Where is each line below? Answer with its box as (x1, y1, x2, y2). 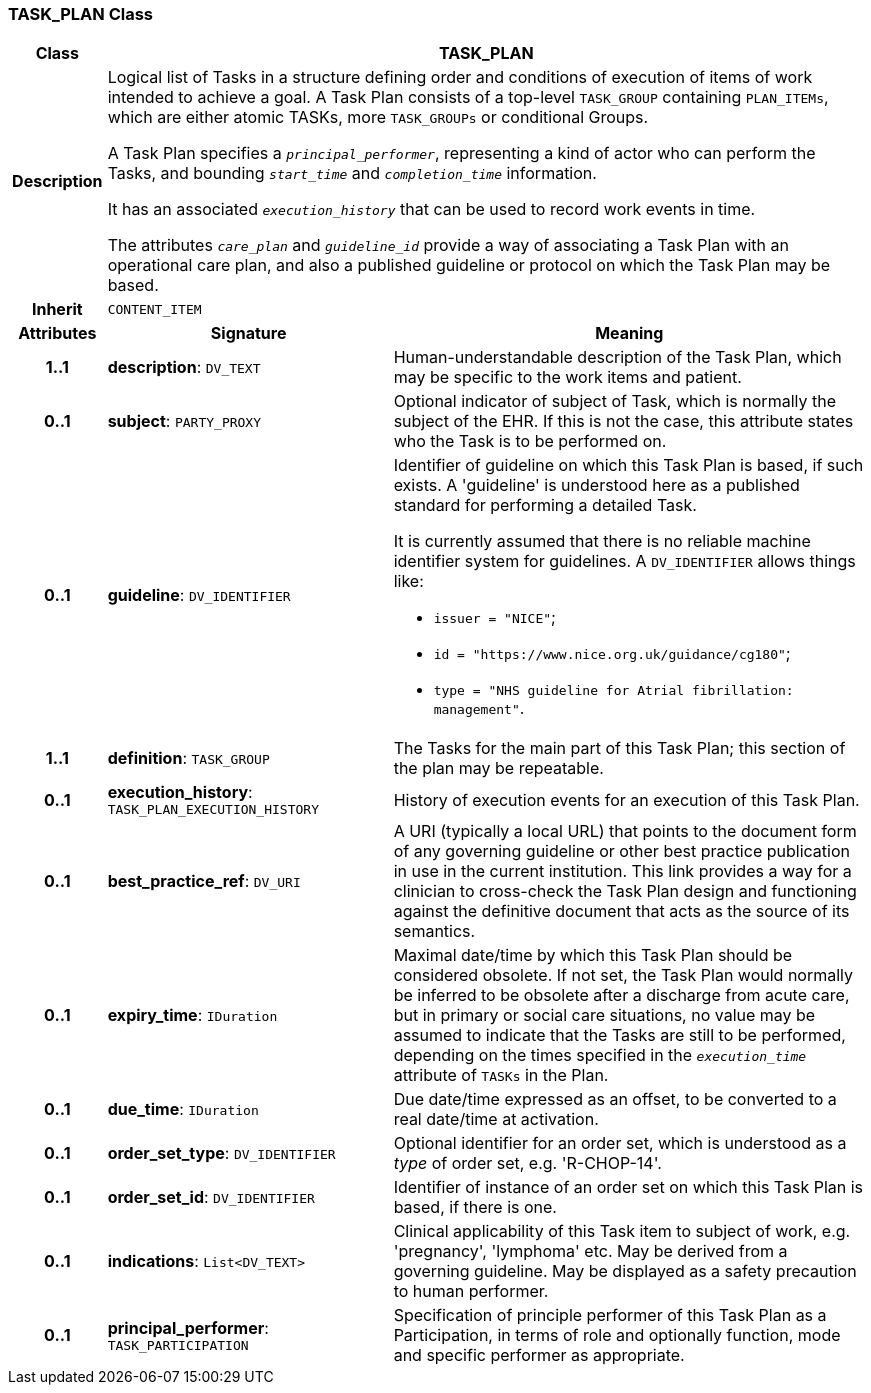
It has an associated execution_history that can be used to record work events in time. (107, 199, 756, 220)
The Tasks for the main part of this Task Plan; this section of (393, 738, 846, 759)
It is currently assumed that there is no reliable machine (393, 531, 811, 552)
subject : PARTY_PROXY (107, 411, 262, 432)
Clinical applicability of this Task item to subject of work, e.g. (393, 1221, 851, 1242)
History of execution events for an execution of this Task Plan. (393, 789, 860, 810)
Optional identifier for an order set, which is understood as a (393, 1133, 847, 1154)
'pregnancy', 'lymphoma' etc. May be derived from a (393, 1241, 788, 1262)
